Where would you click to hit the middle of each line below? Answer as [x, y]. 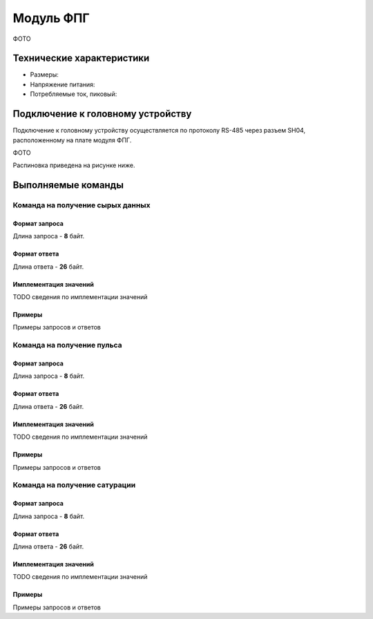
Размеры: [44, 75]
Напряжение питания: [63, 84]
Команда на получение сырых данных [82, 205]
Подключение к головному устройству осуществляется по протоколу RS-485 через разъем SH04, [159, 131]
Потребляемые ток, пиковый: [74, 94]
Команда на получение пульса [67, 345]
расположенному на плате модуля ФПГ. [72, 140]
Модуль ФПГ [51, 18]
